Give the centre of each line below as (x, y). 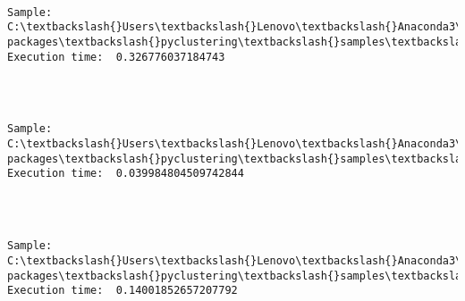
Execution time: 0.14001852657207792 (123, 291)
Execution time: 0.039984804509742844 (126, 174)
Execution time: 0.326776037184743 (116, 57)
